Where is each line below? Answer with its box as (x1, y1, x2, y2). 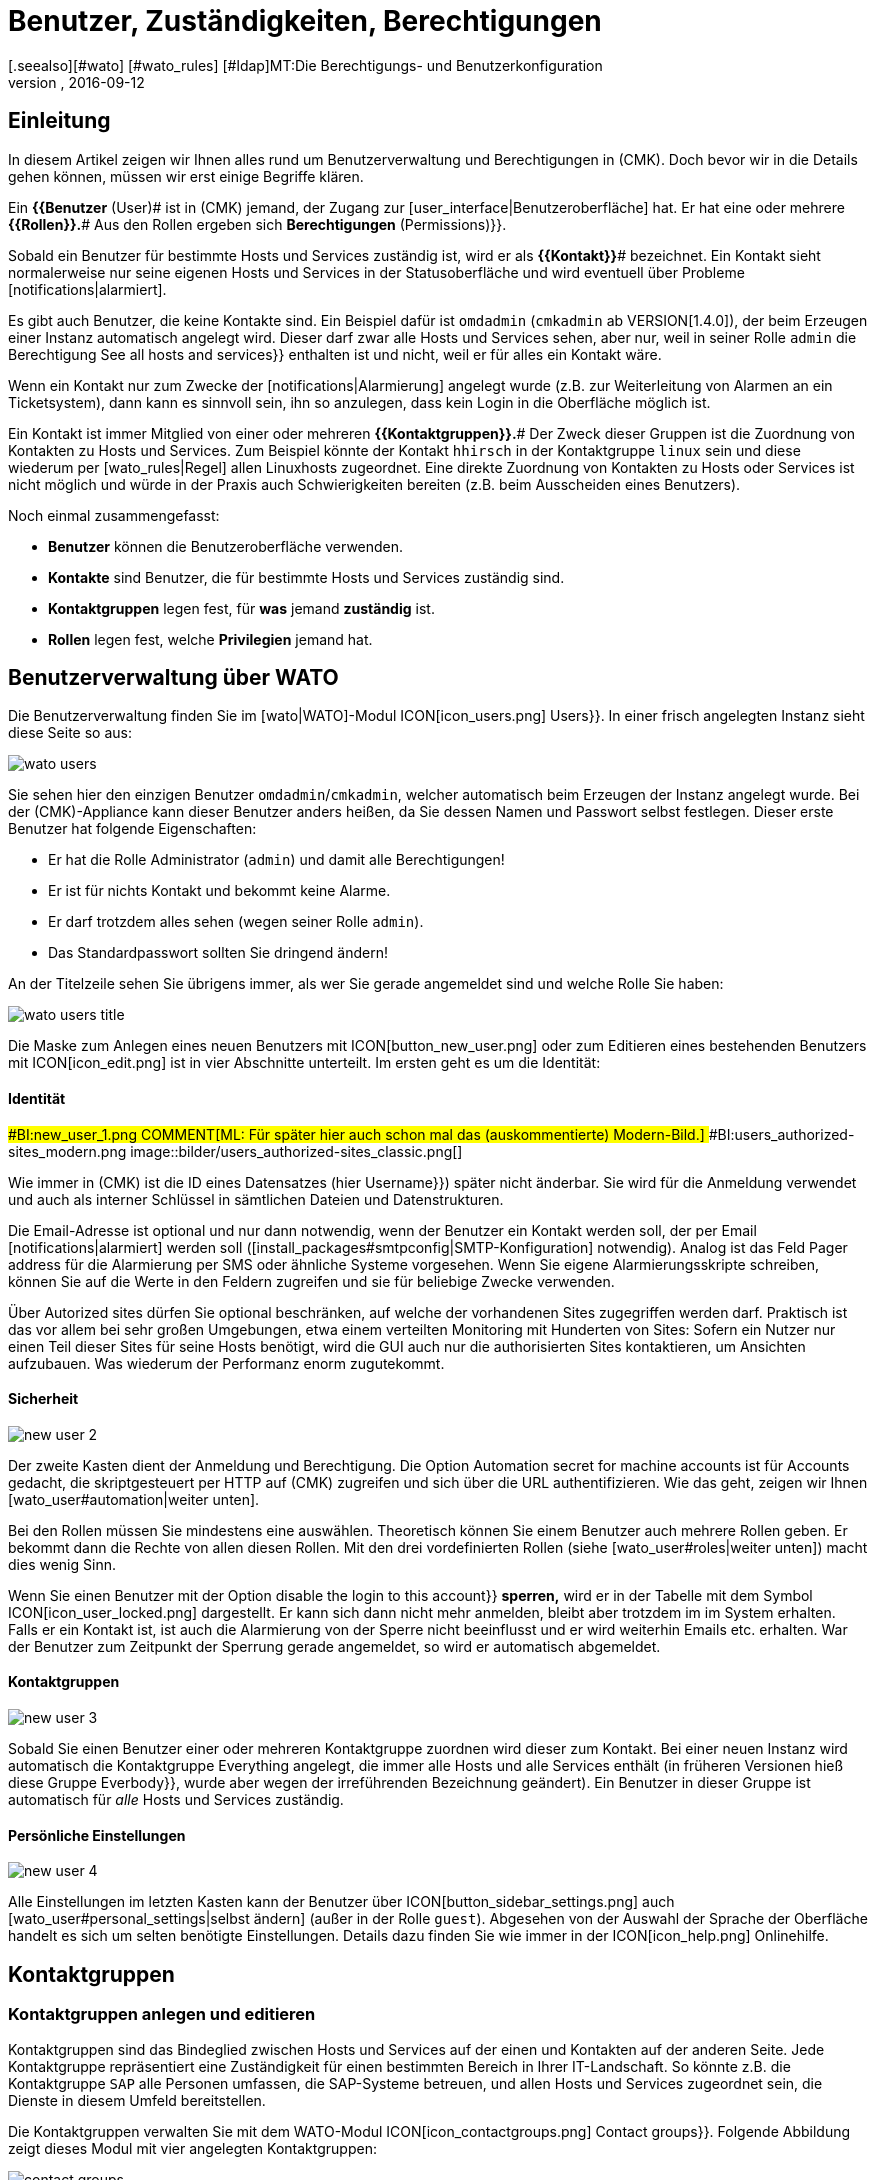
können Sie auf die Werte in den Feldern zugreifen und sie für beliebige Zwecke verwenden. (8, 1272, 615, 1290)
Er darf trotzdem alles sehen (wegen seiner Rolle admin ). (48, 913, 424, 931)
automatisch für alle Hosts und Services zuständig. (8, 1791, 344, 1809)
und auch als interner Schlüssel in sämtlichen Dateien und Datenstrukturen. (8, 1190, 504, 1208)
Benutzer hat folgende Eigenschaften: (8, 820, 257, 838)
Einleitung (8, 108, 111, 134)
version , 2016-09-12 (8, 73, 145, 91)
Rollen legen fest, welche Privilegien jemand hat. (48, 630, 373, 648)
